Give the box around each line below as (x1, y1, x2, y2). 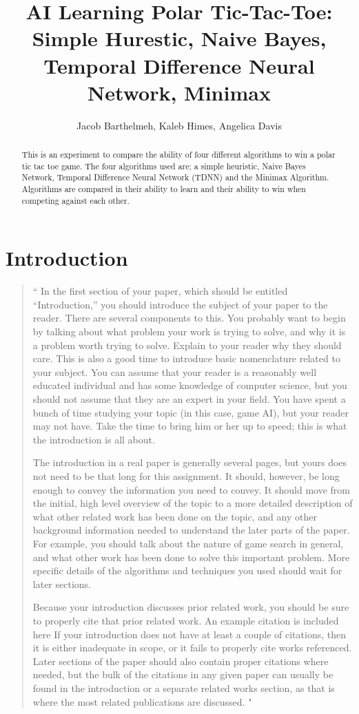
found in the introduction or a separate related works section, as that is (32, 680, 335, 695)
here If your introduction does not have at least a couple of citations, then (32, 627, 346, 641)
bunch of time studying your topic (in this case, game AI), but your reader (32, 405, 349, 419)
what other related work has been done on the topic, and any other (32, 509, 317, 523)
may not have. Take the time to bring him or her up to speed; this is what (32, 419, 347, 433)
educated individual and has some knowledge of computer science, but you (32, 378, 347, 392)
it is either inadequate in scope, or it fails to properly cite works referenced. (32, 640, 352, 655)
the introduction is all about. (32, 432, 155, 446)
